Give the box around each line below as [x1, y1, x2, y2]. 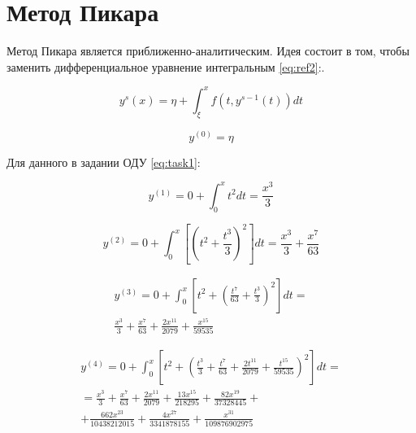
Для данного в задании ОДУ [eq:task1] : [6, 153, 201, 170]
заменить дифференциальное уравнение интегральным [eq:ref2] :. [6, 58, 325, 75]
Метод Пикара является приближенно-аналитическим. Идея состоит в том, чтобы [6, 42, 409, 59]
